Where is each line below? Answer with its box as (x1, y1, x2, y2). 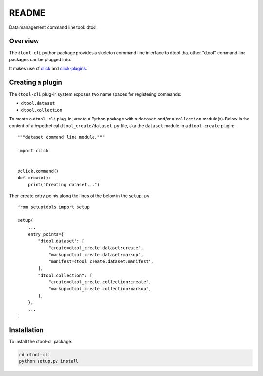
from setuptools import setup (18, 204, 90, 210)
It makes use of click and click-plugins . (9, 66, 88, 72)
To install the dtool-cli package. (9, 338, 73, 344)
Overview (9, 37, 39, 45)
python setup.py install (19, 358, 79, 364)
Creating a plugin (9, 79, 63, 87)
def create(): (18, 175, 51, 180)
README (9, 7, 46, 18)
